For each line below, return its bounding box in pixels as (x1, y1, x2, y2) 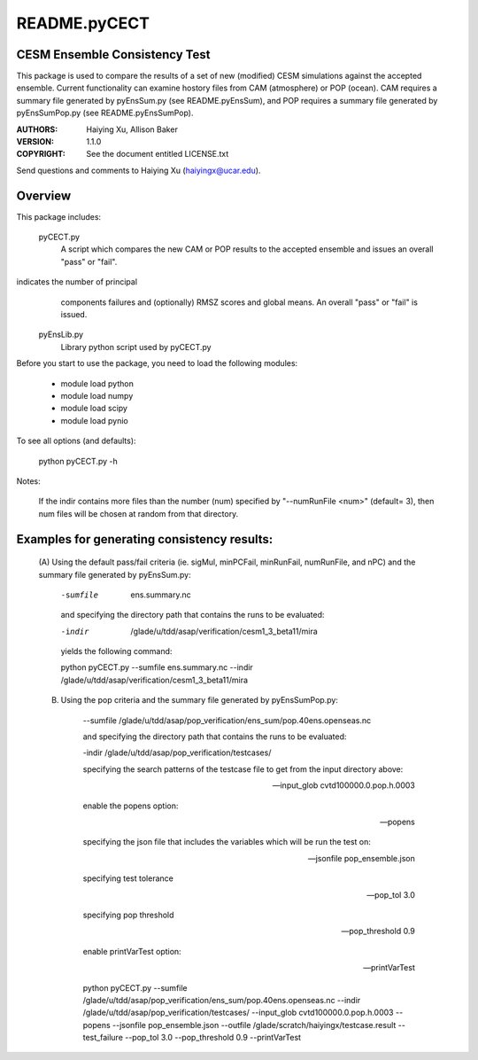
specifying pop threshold (82, 909, 174, 920)
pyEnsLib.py (38, 329, 84, 340)
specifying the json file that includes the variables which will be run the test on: (82, 837, 372, 847)
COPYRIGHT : (16, 149, 66, 160)
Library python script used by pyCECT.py (60, 341, 212, 352)
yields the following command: (60, 646, 173, 657)
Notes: (16, 475, 41, 487)
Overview (16, 188, 72, 203)
